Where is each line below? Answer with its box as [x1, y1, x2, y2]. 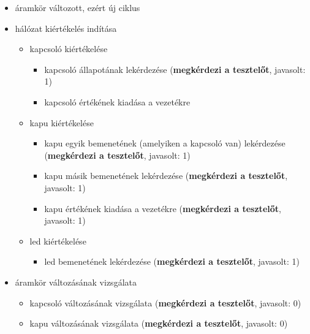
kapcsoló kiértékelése [29, 42, 108, 55]
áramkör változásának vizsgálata [15, 275, 137, 288]
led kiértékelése [29, 234, 86, 247]
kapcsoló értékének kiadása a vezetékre [44, 95, 191, 108]
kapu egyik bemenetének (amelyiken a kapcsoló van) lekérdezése [44, 137, 285, 150]
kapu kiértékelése [29, 116, 94, 129]
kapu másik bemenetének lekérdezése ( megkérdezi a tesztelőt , [44, 169, 288, 182]
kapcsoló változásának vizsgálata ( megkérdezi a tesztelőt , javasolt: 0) [29, 296, 301, 309]
